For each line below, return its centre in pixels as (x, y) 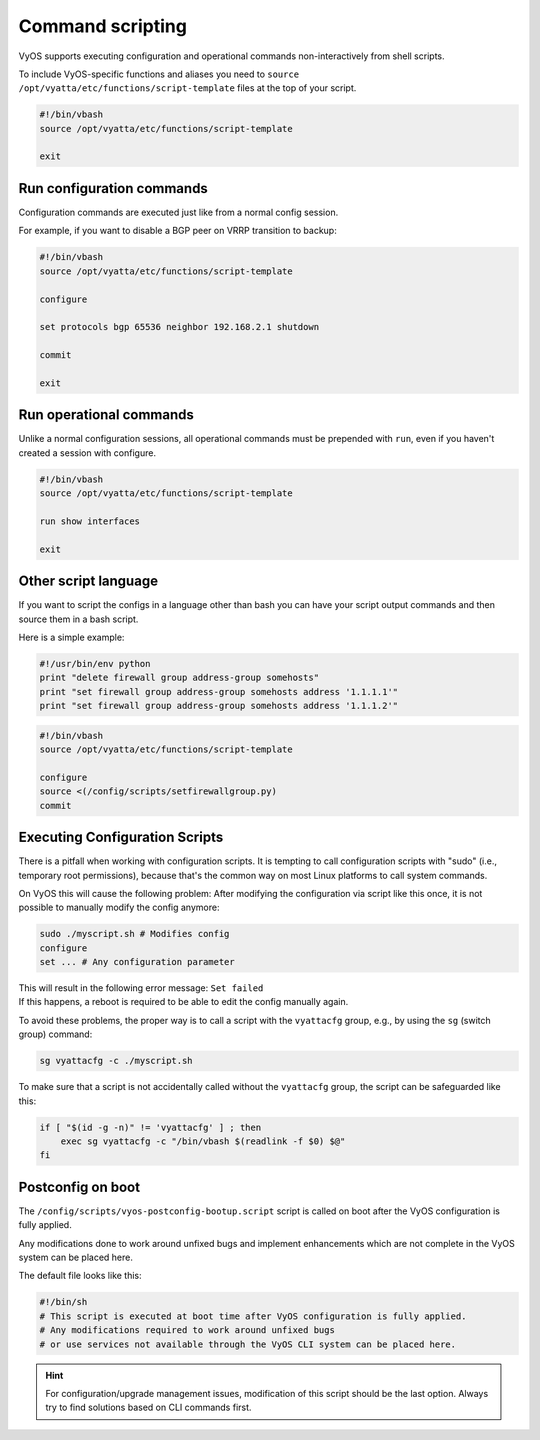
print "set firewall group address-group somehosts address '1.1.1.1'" (219, 691)
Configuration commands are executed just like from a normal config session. (178, 212)
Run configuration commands (113, 188)
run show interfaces (89, 521)
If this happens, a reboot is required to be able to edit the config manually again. (183, 1002)
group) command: (55, 1034)
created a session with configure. (87, 452)
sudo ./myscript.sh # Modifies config (134, 934)
